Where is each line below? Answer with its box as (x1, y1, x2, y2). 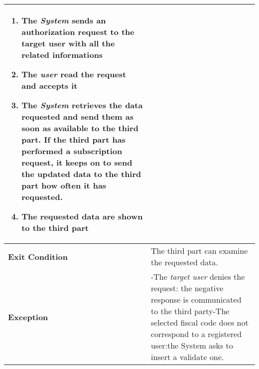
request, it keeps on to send (21, 157, 132, 168)
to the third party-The (150, 305, 230, 317)
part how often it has (21, 180, 107, 191)
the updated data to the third (21, 168, 141, 180)
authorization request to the (21, 26, 134, 37)
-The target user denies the (150, 271, 245, 282)
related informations (21, 49, 103, 60)
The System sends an (21, 14, 106, 26)
